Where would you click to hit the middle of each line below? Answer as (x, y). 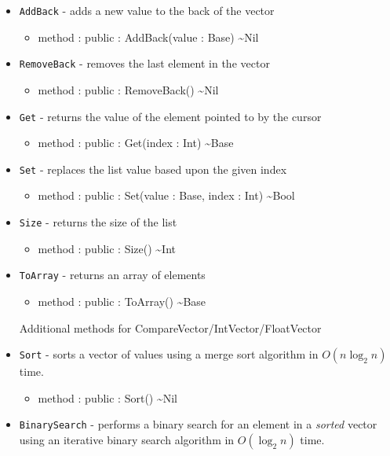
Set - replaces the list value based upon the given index (153, 169)
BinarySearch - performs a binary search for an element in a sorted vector (198, 424)
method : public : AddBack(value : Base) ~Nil (148, 37)
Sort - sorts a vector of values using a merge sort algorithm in (169, 354)
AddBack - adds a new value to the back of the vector (147, 10)
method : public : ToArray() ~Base (122, 301)
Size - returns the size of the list (98, 222)
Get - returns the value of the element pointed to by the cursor (170, 116)
